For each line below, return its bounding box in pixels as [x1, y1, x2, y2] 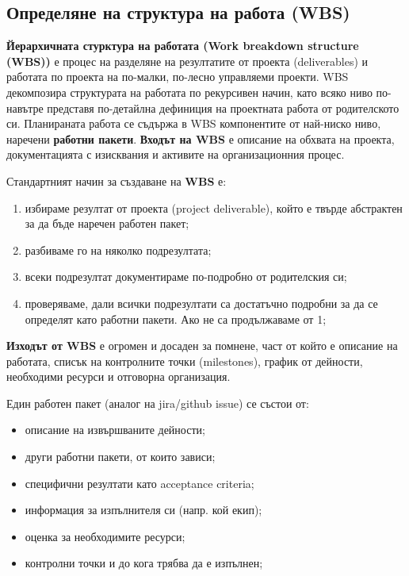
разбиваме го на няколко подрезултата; [25, 241, 212, 258]
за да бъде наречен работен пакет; [25, 215, 189, 232]
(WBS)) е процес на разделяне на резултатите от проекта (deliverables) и [6, 52, 369, 69]
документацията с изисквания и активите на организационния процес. [6, 146, 345, 163]
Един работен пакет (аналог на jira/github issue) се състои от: [6, 394, 309, 411]
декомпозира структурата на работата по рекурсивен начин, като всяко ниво [6, 83, 373, 100]
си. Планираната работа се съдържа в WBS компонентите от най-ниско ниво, [6, 115, 381, 132]
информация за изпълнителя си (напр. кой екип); [25, 501, 262, 518]
